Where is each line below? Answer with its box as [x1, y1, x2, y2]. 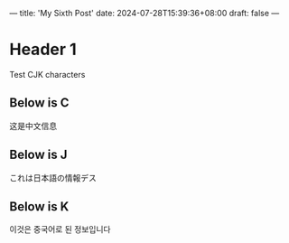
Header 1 [9, 40, 77, 60]
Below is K [9, 199, 70, 214]
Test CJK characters [9, 69, 86, 79]
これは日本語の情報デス [9, 172, 97, 183]
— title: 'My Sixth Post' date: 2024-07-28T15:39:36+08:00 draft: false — [9, 8, 280, 18]
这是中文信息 [9, 120, 57, 131]
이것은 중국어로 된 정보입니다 [9, 224, 111, 235]
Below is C [9, 95, 70, 111]
